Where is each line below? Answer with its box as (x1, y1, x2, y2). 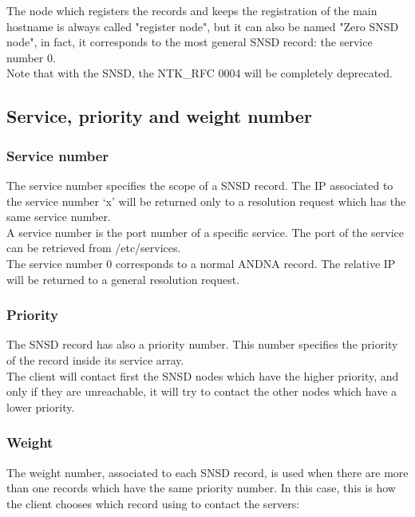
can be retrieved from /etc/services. (6, 239, 181, 256)
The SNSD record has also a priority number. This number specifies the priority (6, 336, 398, 353)
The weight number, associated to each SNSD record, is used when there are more (6, 464, 409, 480)
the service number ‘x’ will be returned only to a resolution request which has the (6, 192, 406, 209)
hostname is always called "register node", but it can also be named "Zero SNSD (6, 18, 399, 34)
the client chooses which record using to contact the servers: (6, 495, 300, 511)
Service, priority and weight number (6, 104, 312, 128)
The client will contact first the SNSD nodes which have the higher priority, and (6, 367, 399, 384)
